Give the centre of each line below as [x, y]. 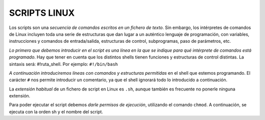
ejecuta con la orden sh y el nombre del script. [56, 112]
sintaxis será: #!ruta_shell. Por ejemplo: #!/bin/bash [63, 64]
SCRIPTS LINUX [42, 13]
